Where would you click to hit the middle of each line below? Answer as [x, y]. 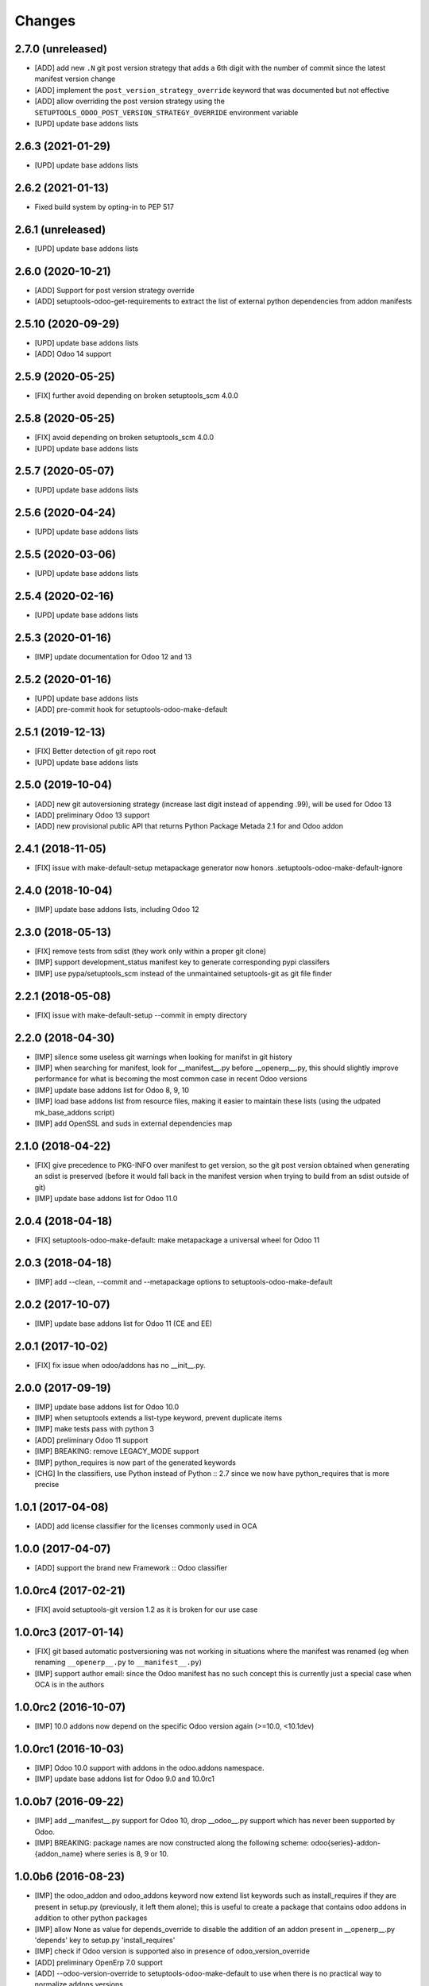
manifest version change [75, 79]
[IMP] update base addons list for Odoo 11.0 [106, 1199]
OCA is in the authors [70, 1685]
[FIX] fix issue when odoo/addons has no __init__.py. [120, 1365]
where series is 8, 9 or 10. [127, 1854]
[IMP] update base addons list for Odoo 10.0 [107, 1407]
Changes [45, 21]
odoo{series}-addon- [346, 1843]
